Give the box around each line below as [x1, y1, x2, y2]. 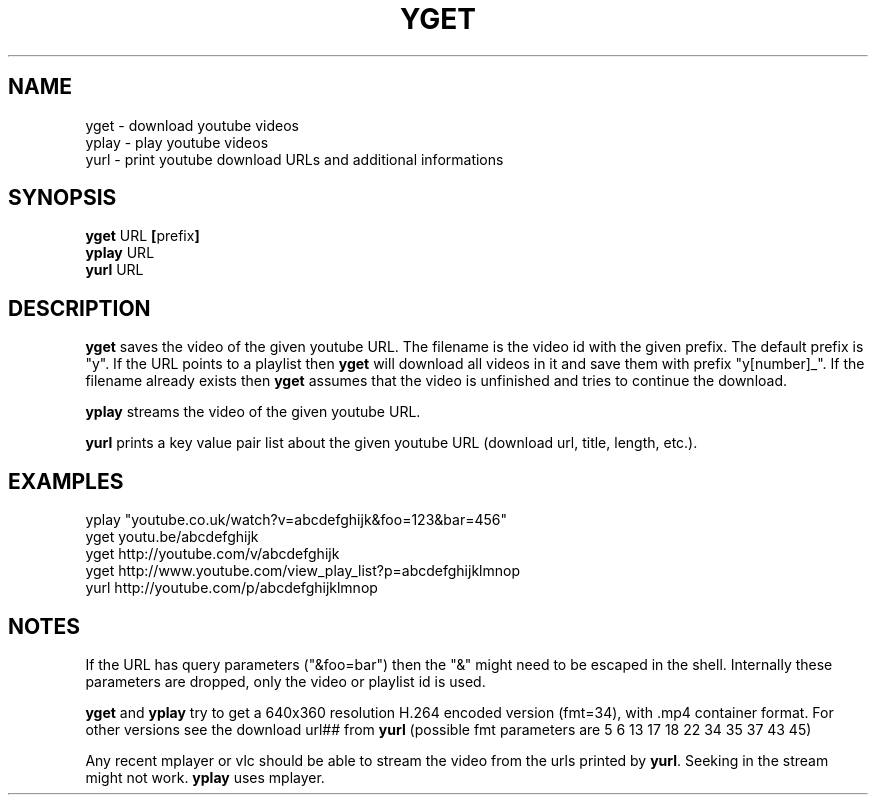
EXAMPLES [8, 468, 124, 494]
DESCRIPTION [8, 295, 151, 321]
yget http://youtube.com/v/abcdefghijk [85, 545, 340, 563]
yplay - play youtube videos [85, 133, 269, 151]
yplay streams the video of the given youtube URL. [85, 403, 421, 421]
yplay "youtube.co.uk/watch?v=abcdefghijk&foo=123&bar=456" [85, 511, 507, 529]
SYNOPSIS [8, 185, 117, 211]
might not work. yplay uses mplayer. [85, 768, 325, 786]
